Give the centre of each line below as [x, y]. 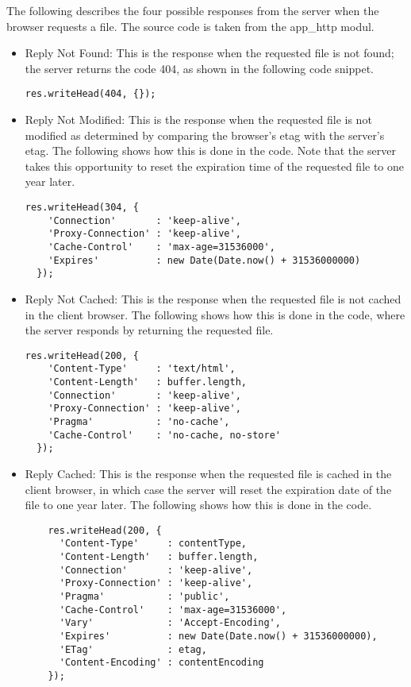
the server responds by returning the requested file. [149, 330]
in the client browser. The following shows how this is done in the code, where [215, 314]
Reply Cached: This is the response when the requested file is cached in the [208, 473]
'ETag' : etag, [133, 649]
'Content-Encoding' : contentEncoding [161, 663]
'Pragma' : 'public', [144, 597]
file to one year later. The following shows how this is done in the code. [198, 505]
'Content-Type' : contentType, [153, 544]
